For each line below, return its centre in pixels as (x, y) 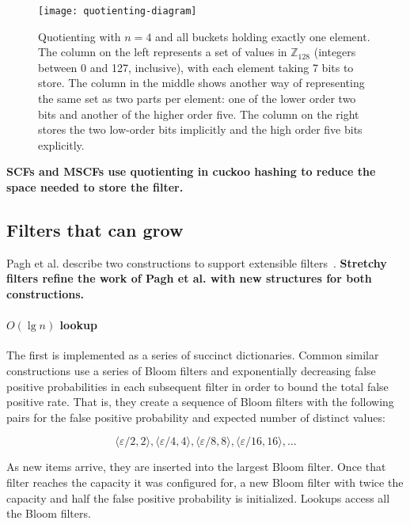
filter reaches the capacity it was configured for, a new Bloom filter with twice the (205, 482)
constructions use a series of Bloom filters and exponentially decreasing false (191, 370)
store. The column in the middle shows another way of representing (201, 83)
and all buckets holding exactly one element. (263, 36)
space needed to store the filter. (95, 187)
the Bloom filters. (49, 513)
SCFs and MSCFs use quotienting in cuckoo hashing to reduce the (191, 171)
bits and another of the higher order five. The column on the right (199, 114)
